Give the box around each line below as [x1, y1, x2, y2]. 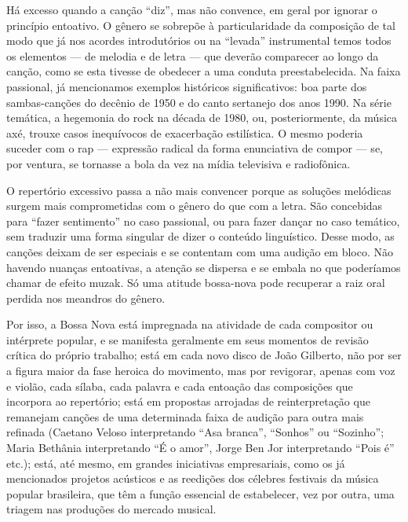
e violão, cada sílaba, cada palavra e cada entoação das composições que [6, 377, 353, 394]
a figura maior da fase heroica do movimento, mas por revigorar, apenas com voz [6, 362, 395, 379]
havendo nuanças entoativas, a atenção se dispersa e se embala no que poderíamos [6, 259, 401, 275]
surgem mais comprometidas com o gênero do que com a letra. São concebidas [6, 197, 383, 214]
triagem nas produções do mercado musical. [6, 501, 217, 517]
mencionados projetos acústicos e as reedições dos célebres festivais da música [6, 470, 379, 487]
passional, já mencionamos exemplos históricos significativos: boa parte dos [6, 78, 367, 94]
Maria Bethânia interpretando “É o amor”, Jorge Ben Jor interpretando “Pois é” [6, 439, 395, 456]
